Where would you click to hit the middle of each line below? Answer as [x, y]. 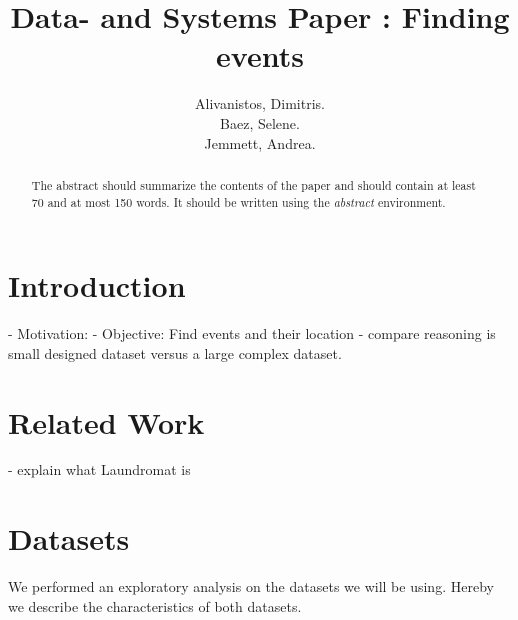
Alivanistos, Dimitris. [260, 103]
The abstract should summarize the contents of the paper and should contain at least [253, 184]
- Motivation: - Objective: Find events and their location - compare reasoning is [252, 333]
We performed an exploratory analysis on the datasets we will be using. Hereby [251, 586]
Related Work [106, 421]
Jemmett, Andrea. [260, 142]
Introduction [97, 285]
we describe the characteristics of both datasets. [155, 605]
